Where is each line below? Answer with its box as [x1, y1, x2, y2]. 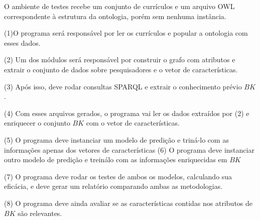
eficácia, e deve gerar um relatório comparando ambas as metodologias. [4, 181, 223, 191]
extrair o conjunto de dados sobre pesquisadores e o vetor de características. [4, 64, 238, 74]
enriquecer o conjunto [4, 118, 70, 128]
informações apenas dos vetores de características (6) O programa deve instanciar [4, 144, 254, 155]
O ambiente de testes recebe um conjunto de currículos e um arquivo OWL [4, 1, 235, 11]
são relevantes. [18, 207, 62, 218]
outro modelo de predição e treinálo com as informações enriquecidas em [4, 154, 227, 165]
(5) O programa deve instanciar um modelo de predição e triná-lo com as [4, 134, 229, 145]
